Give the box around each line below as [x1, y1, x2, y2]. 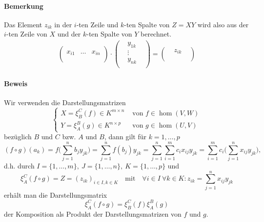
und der [57, 29, 81, 39]
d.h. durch [4, 161, 35, 171]
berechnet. [141, 29, 172, 39]
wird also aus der [197, 19, 249, 29]
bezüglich [4, 131, 32, 142]
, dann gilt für [104, 131, 146, 142]
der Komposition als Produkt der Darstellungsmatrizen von [4, 208, 182, 219]
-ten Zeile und [76, 19, 119, 29]
